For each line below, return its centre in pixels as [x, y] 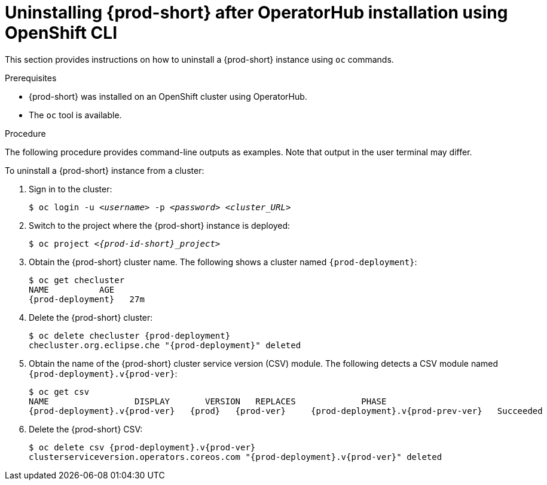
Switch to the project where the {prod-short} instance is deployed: [160, 225]
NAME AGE [72, 289]
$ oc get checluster [77, 280]
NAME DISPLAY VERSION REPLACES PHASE [208, 401]
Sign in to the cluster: [71, 189]
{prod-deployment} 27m [87, 299]
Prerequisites [31, 78]
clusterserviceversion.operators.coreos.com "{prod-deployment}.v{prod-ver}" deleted [236, 457]
